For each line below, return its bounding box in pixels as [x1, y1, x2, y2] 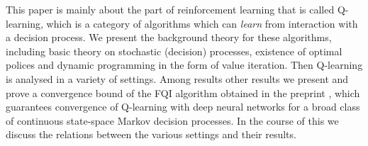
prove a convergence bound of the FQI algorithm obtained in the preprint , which [6, 85, 360, 100]
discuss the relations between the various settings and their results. [6, 127, 296, 142]
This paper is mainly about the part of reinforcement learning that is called [6, 2, 335, 16]
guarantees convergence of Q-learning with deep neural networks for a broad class [6, 99, 360, 114]
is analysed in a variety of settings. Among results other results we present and [6, 71, 349, 86]
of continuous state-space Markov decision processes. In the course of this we [6, 113, 339, 128]
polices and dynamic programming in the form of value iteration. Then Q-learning [6, 57, 363, 72]
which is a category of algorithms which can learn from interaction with [46, 16, 358, 30]
